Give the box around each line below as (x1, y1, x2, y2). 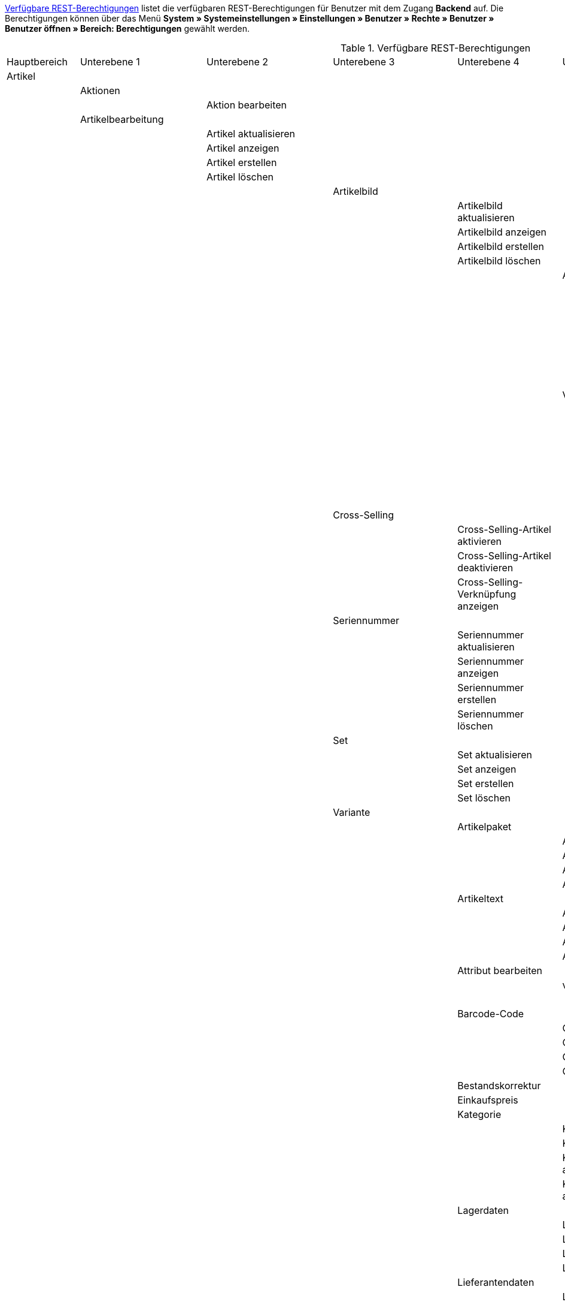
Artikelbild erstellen (457, 240, 544, 252)
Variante (333, 806, 370, 818)
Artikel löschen (206, 171, 274, 183)
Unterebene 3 (333, 56, 395, 68)
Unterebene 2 (206, 56, 269, 68)
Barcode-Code (457, 1008, 524, 1020)
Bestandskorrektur (457, 1080, 541, 1092)
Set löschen (457, 792, 511, 804)
